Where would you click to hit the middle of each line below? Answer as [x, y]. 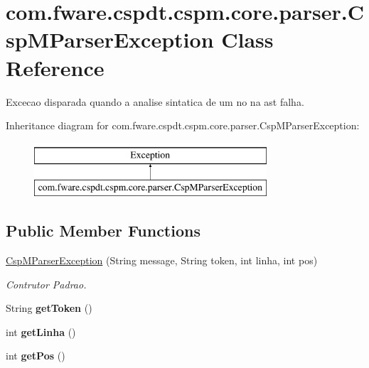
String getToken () [49, 308]
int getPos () [36, 356]
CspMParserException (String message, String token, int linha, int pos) [162, 260]
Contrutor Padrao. [46, 284]
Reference [55, 67]
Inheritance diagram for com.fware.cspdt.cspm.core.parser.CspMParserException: [183, 125]
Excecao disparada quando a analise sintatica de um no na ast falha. [155, 101]
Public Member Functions [103, 231]
